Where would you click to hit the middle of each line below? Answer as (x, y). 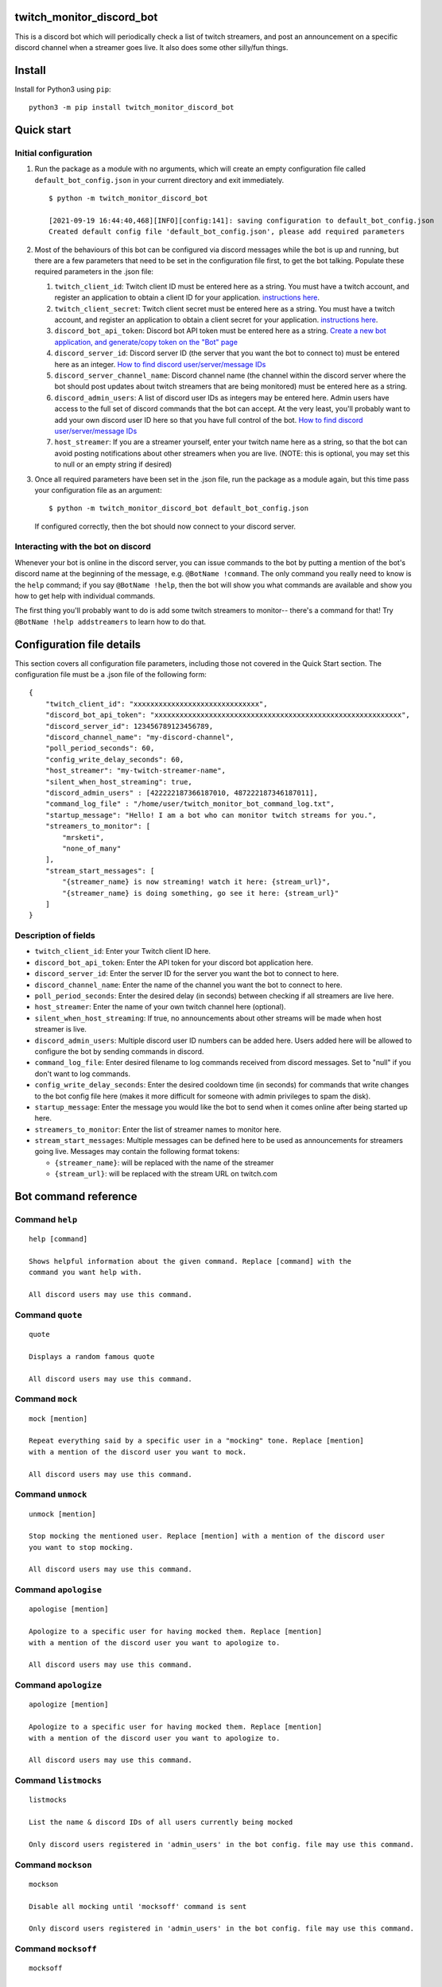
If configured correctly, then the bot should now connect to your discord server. (165, 526)
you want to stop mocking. (81, 1547)
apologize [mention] (69, 1704)
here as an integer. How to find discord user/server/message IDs (160, 364)
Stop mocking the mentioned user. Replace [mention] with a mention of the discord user (207, 1536)
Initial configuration (54, 153)
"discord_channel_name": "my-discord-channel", (140, 738)
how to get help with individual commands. (85, 596)
